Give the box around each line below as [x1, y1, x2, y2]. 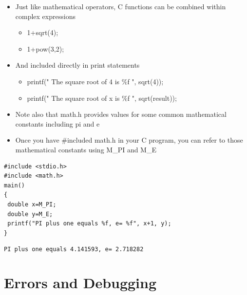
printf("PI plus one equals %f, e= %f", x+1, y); [7, 220, 171, 227]
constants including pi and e [15, 118, 100, 129]
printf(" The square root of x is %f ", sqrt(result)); [27, 92, 177, 103]
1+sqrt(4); [27, 27, 58, 37]
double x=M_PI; [7, 201, 57, 208]
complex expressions [15, 11, 76, 21]
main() [4, 182, 25, 189]
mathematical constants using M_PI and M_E [15, 144, 156, 154]
